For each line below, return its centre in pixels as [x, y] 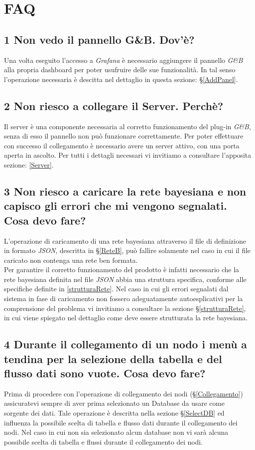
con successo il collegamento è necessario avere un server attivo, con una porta [122, 145]
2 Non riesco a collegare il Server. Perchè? [114, 105]
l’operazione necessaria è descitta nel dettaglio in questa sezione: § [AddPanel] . [121, 79]
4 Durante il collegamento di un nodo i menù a [126, 344]
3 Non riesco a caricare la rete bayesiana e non [125, 191]
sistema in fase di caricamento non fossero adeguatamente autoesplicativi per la [124, 298]
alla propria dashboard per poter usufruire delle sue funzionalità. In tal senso [120, 70]
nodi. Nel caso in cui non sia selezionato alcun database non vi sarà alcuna [116, 432]
